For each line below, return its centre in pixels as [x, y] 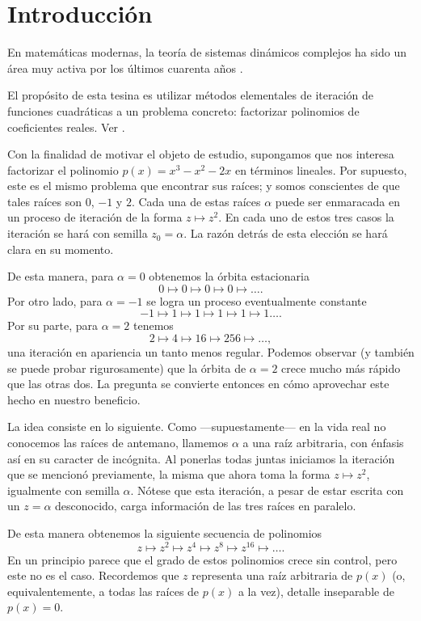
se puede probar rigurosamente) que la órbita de [127, 368]
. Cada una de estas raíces [196, 201]
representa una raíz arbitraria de [272, 575]
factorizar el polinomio [63, 169]
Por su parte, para [53, 325]
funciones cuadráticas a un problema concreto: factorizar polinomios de [183, 110]
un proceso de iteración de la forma [95, 217]
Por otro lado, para [55, 300]
